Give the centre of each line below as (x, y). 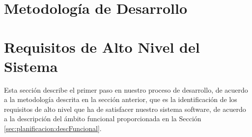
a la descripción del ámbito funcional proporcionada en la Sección (103, 119)
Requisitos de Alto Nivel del (102, 47)
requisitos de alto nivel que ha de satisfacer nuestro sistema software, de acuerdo (125, 109)
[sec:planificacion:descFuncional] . (53, 128)
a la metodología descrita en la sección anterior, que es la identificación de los (121, 99)
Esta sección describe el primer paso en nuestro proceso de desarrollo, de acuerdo (126, 89)
